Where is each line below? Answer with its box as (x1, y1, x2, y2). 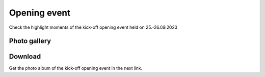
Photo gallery (9, 37, 51, 45)
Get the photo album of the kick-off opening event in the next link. (9, 65, 142, 71)
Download (9, 53, 41, 61)
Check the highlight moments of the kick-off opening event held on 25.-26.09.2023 (9, 24, 178, 30)
